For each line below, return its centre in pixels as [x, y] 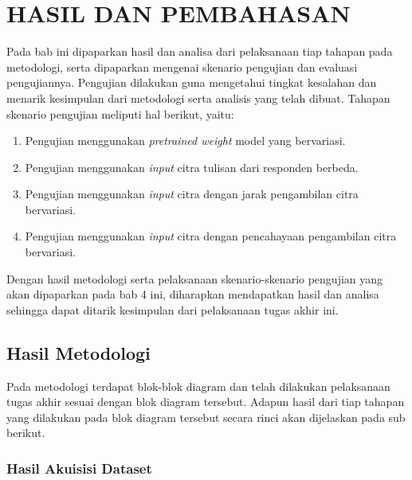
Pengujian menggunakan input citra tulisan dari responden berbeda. [192, 167]
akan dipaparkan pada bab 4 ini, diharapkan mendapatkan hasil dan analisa [193, 294]
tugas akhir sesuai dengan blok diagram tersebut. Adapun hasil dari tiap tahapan [206, 402]
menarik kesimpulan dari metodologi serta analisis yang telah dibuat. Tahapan [198, 98]
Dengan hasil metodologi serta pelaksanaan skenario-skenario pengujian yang [195, 278]
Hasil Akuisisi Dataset [79, 468]
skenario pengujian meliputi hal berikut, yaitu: [120, 113]
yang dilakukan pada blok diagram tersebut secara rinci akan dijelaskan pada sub [206, 417]
